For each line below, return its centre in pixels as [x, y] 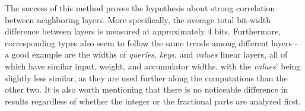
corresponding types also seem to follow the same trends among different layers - [151, 42]
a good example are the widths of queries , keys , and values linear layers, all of [146, 54]
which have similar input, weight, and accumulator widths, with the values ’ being [153, 66]
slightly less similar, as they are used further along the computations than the [146, 77]
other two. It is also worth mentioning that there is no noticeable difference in [147, 89]
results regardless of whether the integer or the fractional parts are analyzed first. [153, 101]
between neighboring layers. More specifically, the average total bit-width [138, 19]
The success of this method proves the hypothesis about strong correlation [140, 8]
